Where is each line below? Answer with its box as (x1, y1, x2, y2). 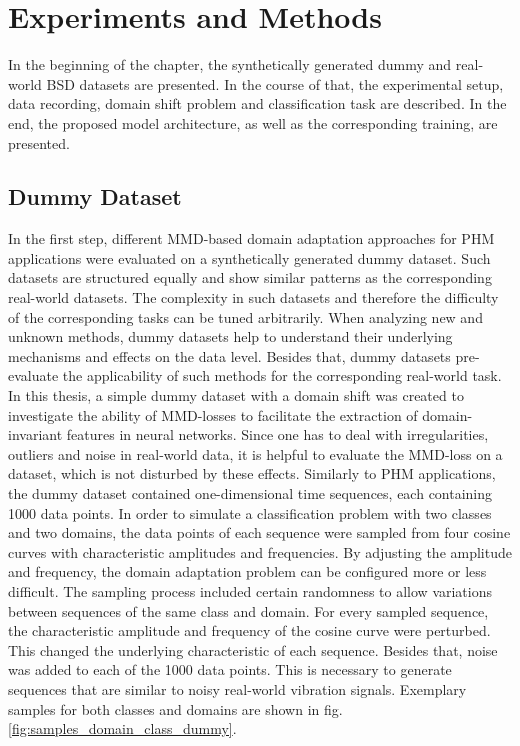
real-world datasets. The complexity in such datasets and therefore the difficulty (8, 287, 499, 308)
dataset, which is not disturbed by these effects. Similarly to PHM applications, (8, 463, 496, 484)
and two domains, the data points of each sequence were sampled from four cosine (8, 522, 511, 543)
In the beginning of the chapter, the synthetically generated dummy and (8, 54, 452, 75)
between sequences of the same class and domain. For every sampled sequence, (8, 600, 489, 621)
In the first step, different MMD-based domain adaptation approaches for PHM (8, 228, 495, 249)
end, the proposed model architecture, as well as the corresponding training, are (8, 112, 498, 133)
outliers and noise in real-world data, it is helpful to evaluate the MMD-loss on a (8, 443, 503, 464)
